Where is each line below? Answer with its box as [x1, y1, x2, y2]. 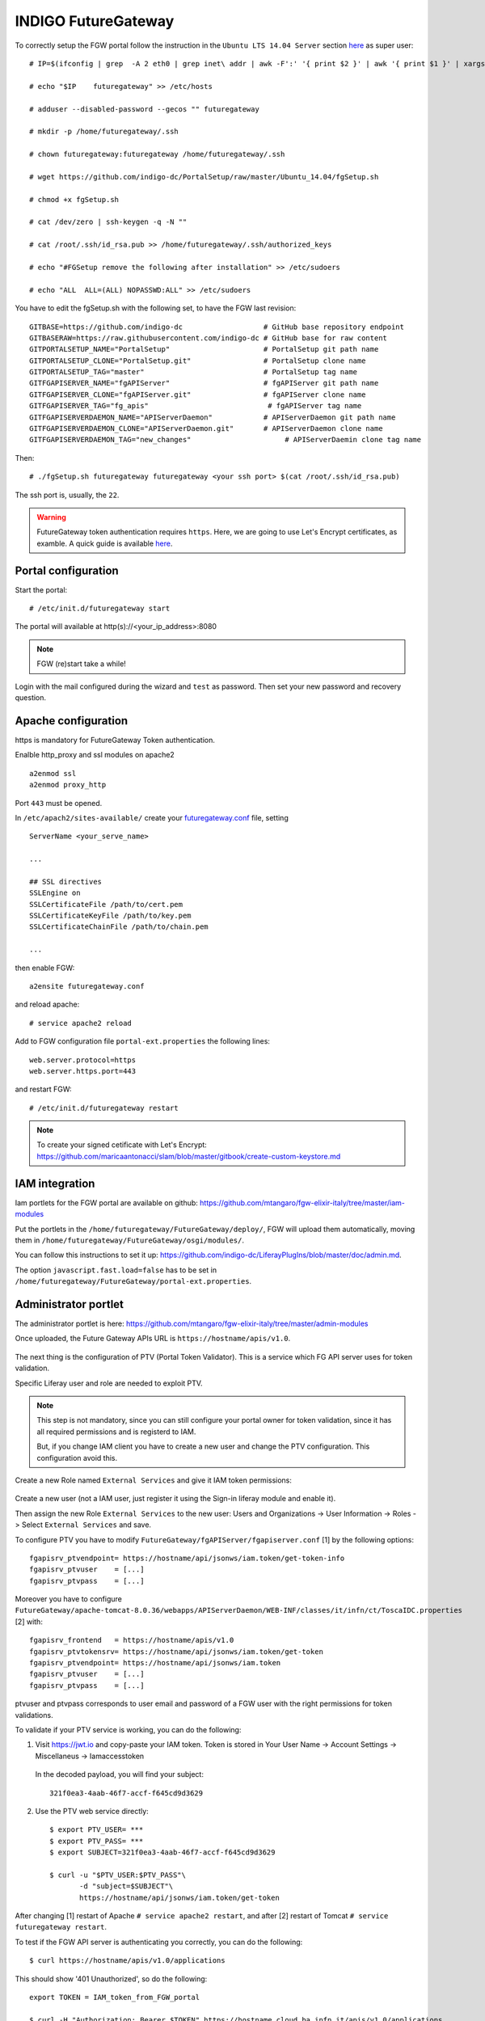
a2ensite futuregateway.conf [29, 981, 145, 990]
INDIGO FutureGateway [15, 12, 175, 30]
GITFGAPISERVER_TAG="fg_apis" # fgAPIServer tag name [29, 401, 362, 411]
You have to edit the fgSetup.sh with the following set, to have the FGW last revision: [15, 303, 297, 313]
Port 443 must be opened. [15, 798, 103, 808]
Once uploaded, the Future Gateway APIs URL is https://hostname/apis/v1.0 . [15, 1334, 291, 1344]
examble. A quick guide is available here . [36, 538, 173, 548]
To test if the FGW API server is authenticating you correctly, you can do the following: [15, 1937, 303, 1947]
